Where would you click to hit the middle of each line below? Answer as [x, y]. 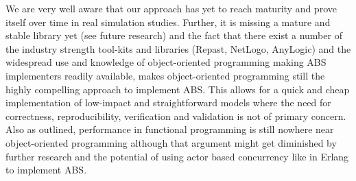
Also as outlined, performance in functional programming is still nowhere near [170, 129]
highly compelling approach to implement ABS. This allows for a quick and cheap [178, 89]
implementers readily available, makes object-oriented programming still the [165, 75]
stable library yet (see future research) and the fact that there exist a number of [174, 35]
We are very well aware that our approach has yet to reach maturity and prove [171, 8]
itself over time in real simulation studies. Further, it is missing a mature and [168, 22]
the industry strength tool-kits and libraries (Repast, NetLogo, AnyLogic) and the [178, 48]
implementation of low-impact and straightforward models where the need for [168, 102]
